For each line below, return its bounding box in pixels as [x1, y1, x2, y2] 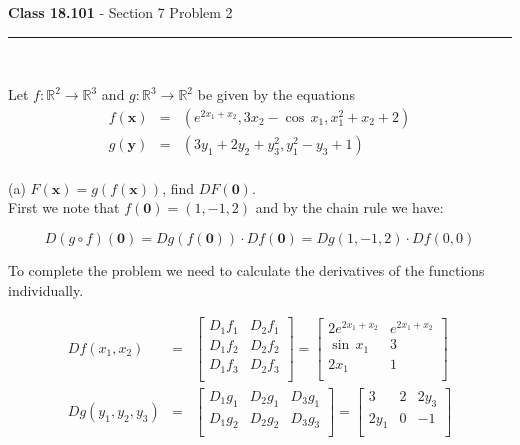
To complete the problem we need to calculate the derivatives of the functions [8, 260, 485, 281]
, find [162, 177, 195, 198]
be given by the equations [197, 84, 355, 105]
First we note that [8, 197, 120, 218]
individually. [8, 279, 84, 300]
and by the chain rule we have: [255, 197, 444, 218]
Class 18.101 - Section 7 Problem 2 [8, 2, 233, 22]
